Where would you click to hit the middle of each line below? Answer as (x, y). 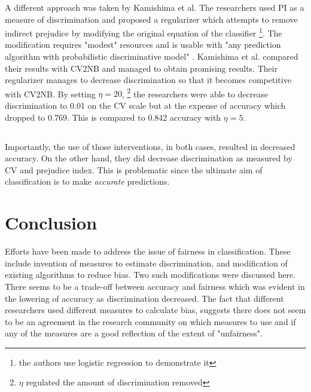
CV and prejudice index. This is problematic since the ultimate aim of (134, 169)
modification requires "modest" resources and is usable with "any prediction (143, 45)
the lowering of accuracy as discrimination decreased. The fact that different (144, 298)
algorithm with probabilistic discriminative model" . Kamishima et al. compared (152, 56)
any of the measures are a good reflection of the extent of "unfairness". (134, 333)
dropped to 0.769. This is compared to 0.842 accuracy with (113, 117)
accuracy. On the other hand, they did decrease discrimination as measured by (149, 158)
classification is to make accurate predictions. (87, 181)
